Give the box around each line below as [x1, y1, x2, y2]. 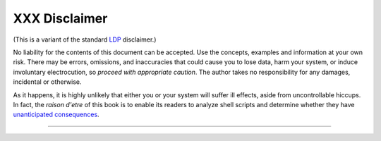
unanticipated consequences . [13, 110, 99, 119]
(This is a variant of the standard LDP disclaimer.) [13, 35, 157, 44]
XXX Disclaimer [13, 11, 108, 26]
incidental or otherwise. [13, 78, 82, 86]
